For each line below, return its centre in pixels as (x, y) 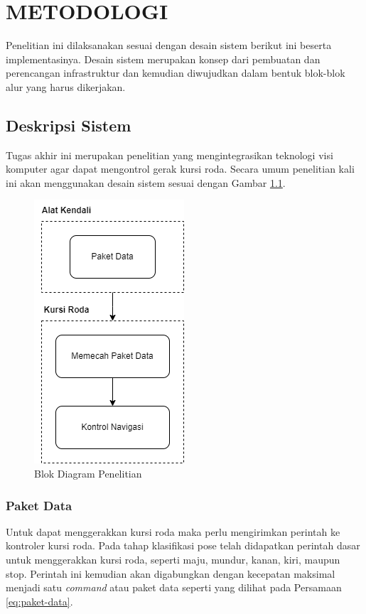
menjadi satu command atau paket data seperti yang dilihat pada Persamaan (174, 587)
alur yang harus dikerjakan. (66, 86)
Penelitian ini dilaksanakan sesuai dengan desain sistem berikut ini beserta (169, 45)
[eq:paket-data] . (39, 601)
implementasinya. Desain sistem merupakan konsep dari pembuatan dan (163, 59)
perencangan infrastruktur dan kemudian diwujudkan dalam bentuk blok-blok (176, 73)
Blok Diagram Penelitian (88, 474)
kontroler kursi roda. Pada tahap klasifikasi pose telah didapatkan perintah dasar (183, 545)
